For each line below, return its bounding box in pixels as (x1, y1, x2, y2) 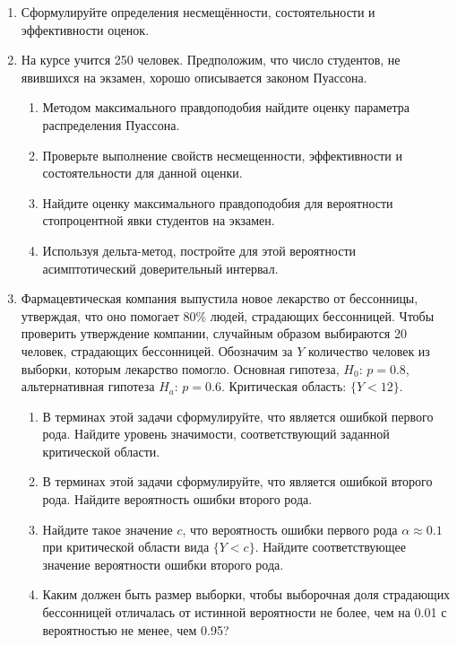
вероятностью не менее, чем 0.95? (42, 620, 229, 639)
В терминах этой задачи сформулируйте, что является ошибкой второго (42, 472, 433, 491)
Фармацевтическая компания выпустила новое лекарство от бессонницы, (21, 289, 418, 308)
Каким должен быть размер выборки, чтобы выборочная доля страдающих (42, 585, 451, 604)
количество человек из (307, 341, 430, 360)
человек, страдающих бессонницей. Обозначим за (21, 341, 293, 360)
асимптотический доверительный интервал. (42, 258, 279, 277)
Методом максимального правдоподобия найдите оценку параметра (42, 98, 410, 117)
